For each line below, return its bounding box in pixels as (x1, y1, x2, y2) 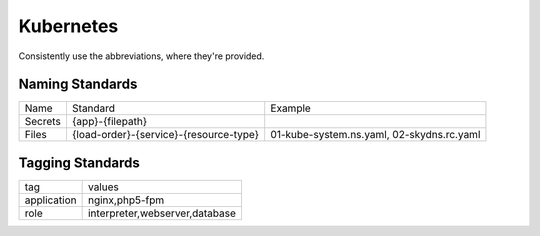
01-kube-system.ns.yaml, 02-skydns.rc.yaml (270, 128, 481, 142)
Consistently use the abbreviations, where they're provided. (18, 50, 265, 62)
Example (270, 101, 312, 115)
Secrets (24, 115, 62, 129)
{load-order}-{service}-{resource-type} (71, 128, 260, 142)
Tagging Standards (18, 154, 140, 171)
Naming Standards (18, 76, 138, 93)
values (87, 180, 119, 194)
